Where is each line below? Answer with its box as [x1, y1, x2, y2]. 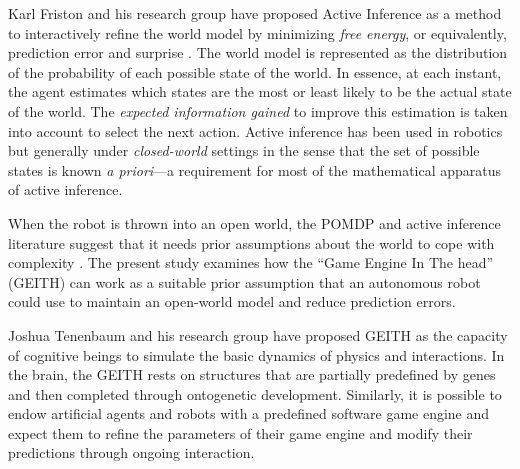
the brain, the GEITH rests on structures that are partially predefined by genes [8, 364, 496, 385]
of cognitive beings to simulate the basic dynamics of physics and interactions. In [8, 344, 505, 365]
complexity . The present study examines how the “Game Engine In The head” [8, 252, 494, 273]
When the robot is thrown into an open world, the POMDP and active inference [8, 212, 501, 233]
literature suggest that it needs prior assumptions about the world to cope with [8, 232, 495, 253]
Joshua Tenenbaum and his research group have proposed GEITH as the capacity [8, 324, 508, 345]
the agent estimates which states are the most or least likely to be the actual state [8, 81, 512, 102]
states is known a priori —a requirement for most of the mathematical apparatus [8, 159, 502, 180]
